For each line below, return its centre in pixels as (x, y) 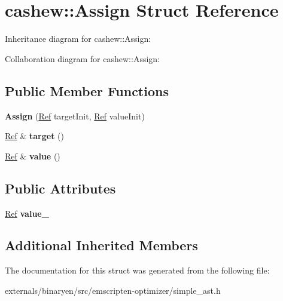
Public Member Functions (87, 90)
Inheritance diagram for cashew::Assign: (78, 39)
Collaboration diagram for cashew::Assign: (82, 58)
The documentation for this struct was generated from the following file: (137, 270)
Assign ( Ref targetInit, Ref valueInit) (75, 116)
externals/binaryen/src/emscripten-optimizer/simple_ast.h (113, 290)
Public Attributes (60, 188)
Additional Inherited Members (101, 245)
